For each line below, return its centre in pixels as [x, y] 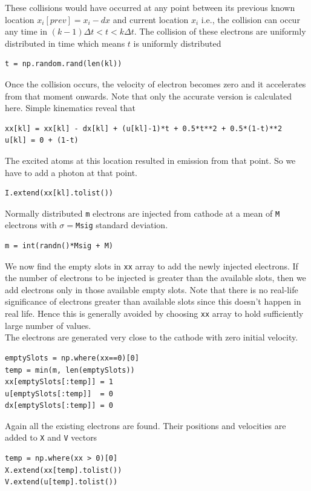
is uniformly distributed [177, 43]
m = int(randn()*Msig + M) [59, 246]
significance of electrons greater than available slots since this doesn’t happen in [153, 301]
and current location [151, 19]
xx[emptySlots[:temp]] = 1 [59, 382]
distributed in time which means [65, 43]
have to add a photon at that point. [71, 172]
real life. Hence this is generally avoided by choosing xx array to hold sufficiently [154, 313]
